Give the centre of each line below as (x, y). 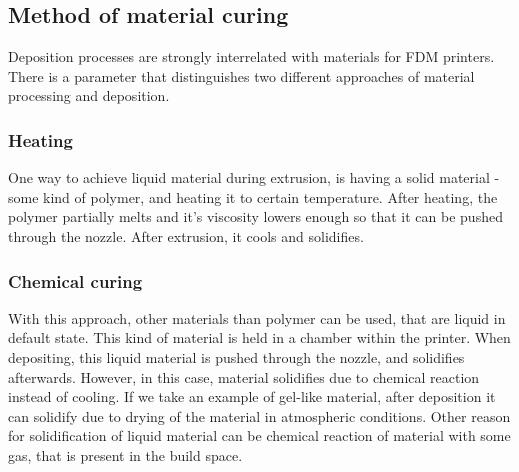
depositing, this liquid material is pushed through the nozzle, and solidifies (236, 356)
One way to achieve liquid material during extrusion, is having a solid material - (254, 177)
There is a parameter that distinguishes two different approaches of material (241, 75)
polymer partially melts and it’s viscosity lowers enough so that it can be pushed (255, 216)
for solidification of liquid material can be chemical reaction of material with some (259, 435)
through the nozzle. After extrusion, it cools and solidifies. (186, 235)
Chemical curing (75, 280)
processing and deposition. (89, 95)
